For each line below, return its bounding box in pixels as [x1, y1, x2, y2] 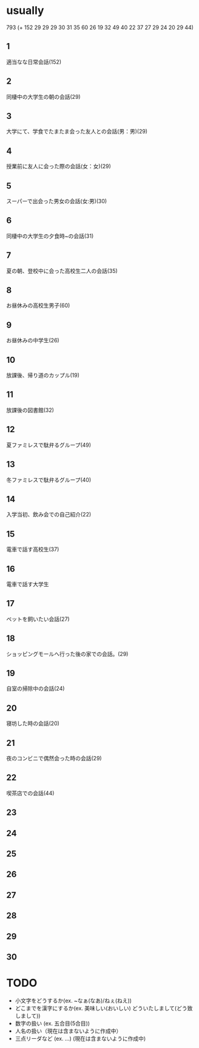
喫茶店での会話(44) [6, 789, 55, 797]
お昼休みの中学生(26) [6, 337, 59, 344]
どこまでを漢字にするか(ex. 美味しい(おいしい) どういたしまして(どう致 [15, 1004, 193, 1012]
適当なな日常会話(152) [6, 58, 62, 66]
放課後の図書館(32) [6, 406, 55, 413]
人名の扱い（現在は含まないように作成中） [15, 1027, 122, 1035]
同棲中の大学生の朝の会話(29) [6, 93, 81, 100]
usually [6, 4, 44, 18]
